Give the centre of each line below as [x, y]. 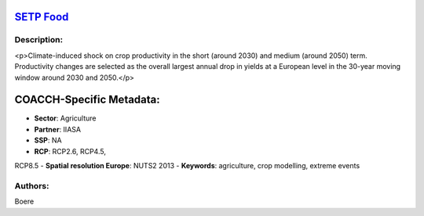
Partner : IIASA [58, 129]
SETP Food [42, 17]
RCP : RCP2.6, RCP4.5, [70, 151]
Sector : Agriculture [65, 118]
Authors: [32, 185]
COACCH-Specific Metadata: [87, 100]
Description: [38, 40]
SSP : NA [48, 140]
